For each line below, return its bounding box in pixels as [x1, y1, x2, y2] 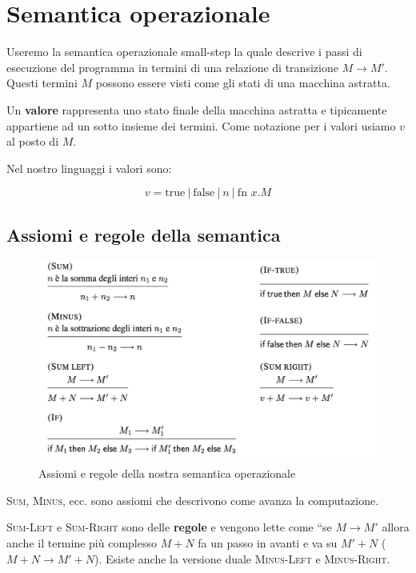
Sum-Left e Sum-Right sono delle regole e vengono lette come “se [6, 519, 332, 535]
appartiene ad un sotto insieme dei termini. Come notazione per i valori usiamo [6, 117, 396, 134]
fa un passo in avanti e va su [198, 535, 338, 551]
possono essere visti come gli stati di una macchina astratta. [95, 74, 390, 91]
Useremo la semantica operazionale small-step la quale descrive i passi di [6, 43, 362, 60]
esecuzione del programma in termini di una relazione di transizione [6, 58, 338, 75]
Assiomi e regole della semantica [6, 222, 281, 246]
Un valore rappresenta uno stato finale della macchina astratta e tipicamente [6, 101, 387, 118]
